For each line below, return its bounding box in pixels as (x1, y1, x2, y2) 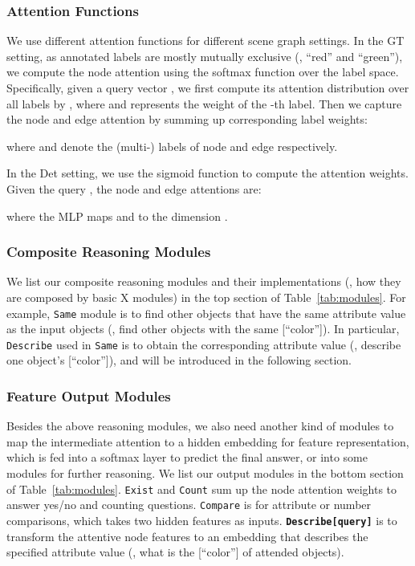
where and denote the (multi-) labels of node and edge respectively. (6, 137, 338, 154)
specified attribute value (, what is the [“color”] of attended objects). (6, 544, 344, 560)
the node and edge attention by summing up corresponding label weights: (6, 111, 368, 128)
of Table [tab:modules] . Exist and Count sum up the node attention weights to (6, 480, 397, 497)
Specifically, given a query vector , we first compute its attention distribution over (6, 79, 409, 96)
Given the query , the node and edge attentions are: (6, 180, 262, 197)
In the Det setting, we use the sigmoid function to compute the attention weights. (6, 165, 409, 181)
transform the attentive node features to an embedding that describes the (6, 527, 368, 544)
